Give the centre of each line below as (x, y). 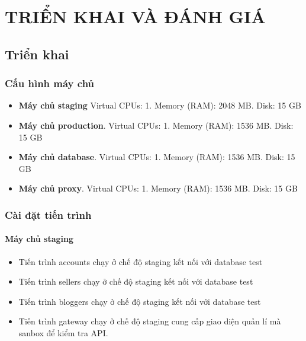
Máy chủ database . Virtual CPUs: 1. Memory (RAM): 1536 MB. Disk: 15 (157, 157)
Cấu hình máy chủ (50, 83)
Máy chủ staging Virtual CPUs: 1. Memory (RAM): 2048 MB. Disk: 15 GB (160, 105)
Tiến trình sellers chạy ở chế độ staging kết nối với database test (136, 281)
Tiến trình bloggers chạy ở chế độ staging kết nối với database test (140, 301)
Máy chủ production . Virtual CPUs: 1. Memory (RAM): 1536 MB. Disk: (156, 125)
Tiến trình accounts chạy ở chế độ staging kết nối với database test (141, 261)
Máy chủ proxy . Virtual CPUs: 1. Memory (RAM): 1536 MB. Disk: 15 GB (158, 188)
